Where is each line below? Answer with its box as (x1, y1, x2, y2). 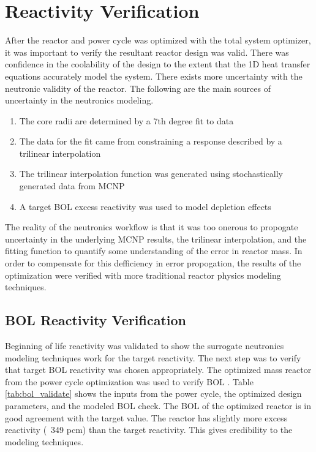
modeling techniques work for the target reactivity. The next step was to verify (5, 351, 301, 364)
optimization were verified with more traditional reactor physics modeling (5, 268, 281, 281)
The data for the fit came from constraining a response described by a (19, 135, 282, 148)
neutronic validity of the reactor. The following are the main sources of (5, 81, 271, 94)
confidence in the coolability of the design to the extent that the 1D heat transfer (5, 58, 310, 70)
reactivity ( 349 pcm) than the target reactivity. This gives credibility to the (5, 423, 293, 436)
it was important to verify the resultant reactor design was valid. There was (5, 45, 289, 58)
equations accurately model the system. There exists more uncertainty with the (5, 69, 303, 82)
